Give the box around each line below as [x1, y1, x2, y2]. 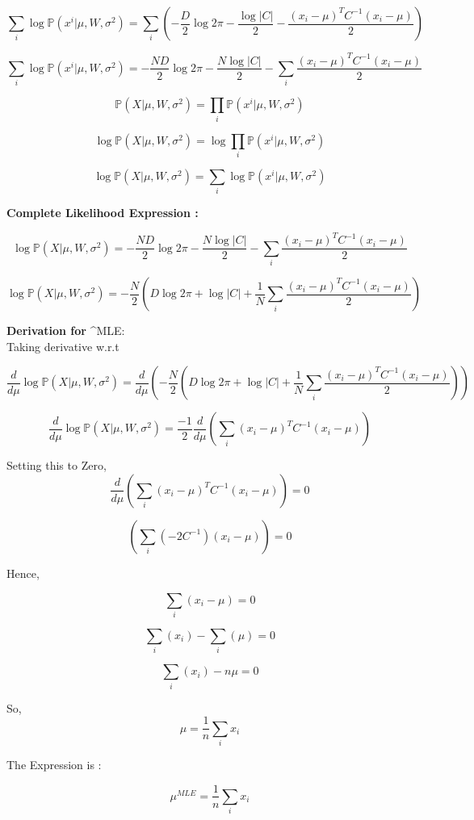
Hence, [6, 564, 40, 581]
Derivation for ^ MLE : [6, 322, 125, 339]
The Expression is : [6, 755, 102, 772]
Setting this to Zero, [6, 457, 107, 474]
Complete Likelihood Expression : [6, 204, 199, 221]
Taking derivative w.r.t [6, 337, 120, 354]
